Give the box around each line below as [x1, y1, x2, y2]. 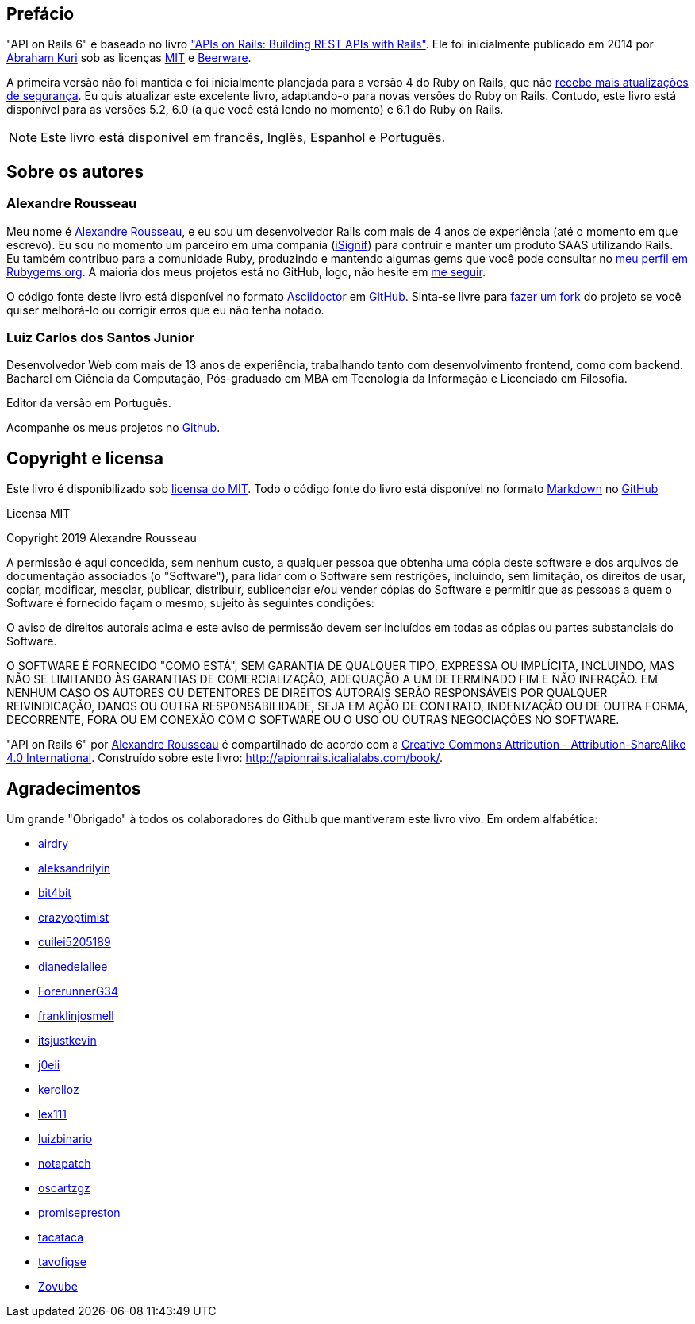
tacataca [38, 1230, 84, 1245]
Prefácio [6, 4, 75, 24]
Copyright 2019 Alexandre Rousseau [6, 531, 197, 545]
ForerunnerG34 [38, 984, 118, 999]
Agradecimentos [6, 778, 141, 799]
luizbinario [38, 1132, 93, 1146]
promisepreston [38, 1206, 121, 1220]
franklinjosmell [38, 1009, 114, 1023]
